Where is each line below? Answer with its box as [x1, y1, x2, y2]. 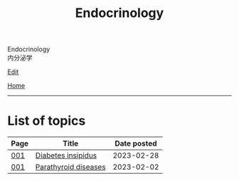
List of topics [7, 113, 86, 129]
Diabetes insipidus [35, 150, 97, 160]
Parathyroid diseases [35, 162, 106, 172]
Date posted [115, 138, 158, 148]
